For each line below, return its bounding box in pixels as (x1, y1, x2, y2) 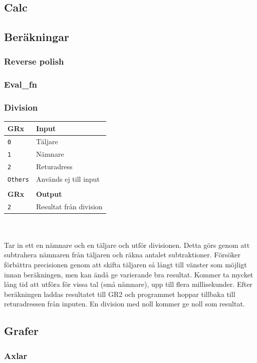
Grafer (4, 323, 39, 338)
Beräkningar (4, 29, 69, 45)
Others (8, 176, 29, 183)
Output (36, 188, 62, 199)
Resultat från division (36, 201, 103, 211)
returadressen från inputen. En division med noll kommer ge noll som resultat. (4, 298, 245, 309)
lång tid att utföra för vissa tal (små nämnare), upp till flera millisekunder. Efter (4, 279, 252, 289)
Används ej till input (36, 173, 100, 184)
